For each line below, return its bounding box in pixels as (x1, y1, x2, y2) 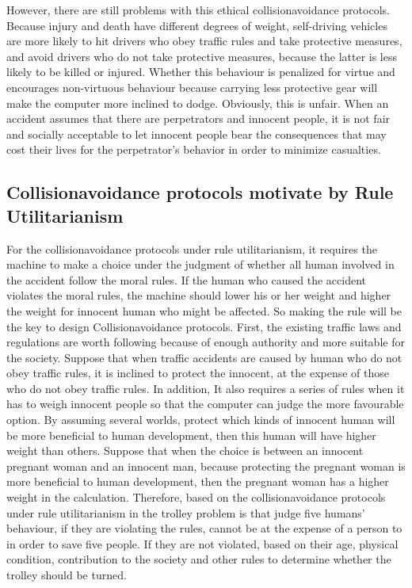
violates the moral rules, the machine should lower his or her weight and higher (6, 287, 391, 304)
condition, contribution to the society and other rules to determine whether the (6, 551, 391, 567)
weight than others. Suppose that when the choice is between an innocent (6, 442, 364, 459)
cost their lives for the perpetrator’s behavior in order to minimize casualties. (6, 141, 381, 158)
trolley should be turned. (6, 567, 127, 582)
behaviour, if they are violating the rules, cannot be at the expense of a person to (6, 520, 402, 536)
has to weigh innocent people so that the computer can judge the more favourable (6, 395, 404, 412)
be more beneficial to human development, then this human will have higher (6, 426, 376, 443)
